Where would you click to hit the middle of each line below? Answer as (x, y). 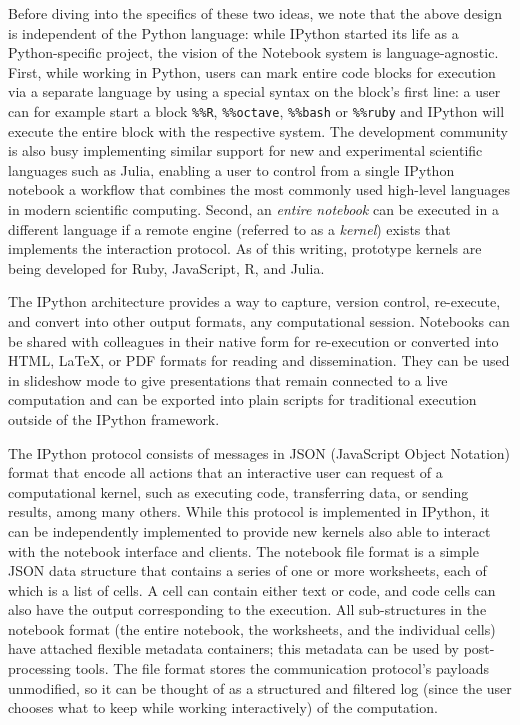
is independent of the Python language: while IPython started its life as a (233, 32)
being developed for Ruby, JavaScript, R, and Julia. (166, 267)
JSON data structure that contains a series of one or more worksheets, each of (247, 570)
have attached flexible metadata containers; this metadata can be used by (233, 648)
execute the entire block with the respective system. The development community (258, 130)
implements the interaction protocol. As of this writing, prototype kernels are (245, 248)
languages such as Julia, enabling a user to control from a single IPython (231, 169)
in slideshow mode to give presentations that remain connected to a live (228, 379)
